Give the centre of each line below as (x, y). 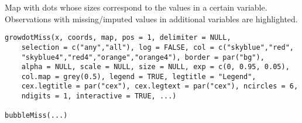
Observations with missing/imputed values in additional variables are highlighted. (151, 18)
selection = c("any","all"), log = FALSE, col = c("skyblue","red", (157, 47)
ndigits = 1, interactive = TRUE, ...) (99, 96)
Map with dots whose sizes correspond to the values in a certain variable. (136, 7)
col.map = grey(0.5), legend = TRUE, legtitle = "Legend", (139, 76)
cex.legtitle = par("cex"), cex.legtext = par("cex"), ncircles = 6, (160, 86)
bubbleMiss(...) (36, 116)
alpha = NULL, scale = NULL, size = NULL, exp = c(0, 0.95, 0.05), (155, 67)
